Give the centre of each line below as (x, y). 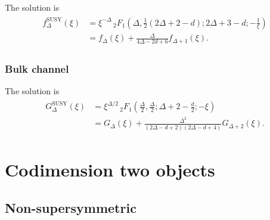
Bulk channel (37, 68)
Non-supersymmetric (71, 207)
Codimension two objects (110, 170)
